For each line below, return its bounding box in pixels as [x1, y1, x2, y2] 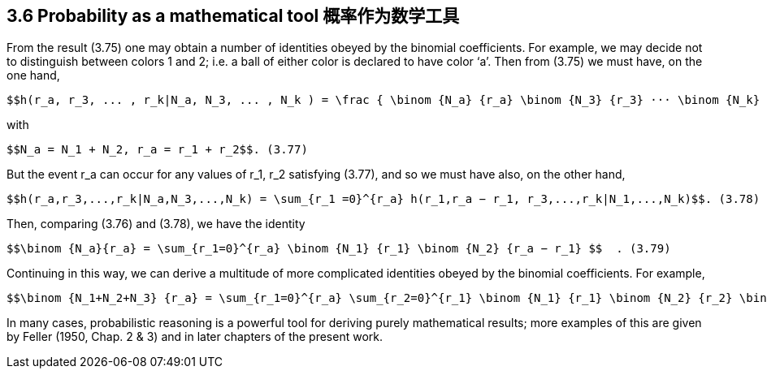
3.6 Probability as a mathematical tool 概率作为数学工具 [6, 6, 460, 26]
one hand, [6, 68, 60, 83]
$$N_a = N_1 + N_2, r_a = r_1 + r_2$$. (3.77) [6, 143, 308, 157]
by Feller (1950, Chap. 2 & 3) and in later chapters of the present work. [6, 330, 383, 344]
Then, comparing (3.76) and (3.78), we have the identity [6, 217, 305, 231]
